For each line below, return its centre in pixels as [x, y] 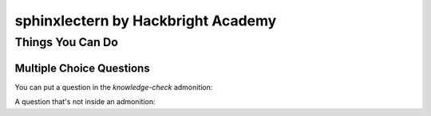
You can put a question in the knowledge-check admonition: [114, 87]
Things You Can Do [67, 42]
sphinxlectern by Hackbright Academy [146, 21]
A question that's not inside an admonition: [85, 102]
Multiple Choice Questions [83, 68]
